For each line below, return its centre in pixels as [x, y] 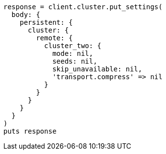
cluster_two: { [73, 46]
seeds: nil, [75, 61]
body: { [26, 15]
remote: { [54, 38]
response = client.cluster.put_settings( [83, 7]
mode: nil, [73, 53]
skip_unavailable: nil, [97, 69]
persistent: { [46, 22]
